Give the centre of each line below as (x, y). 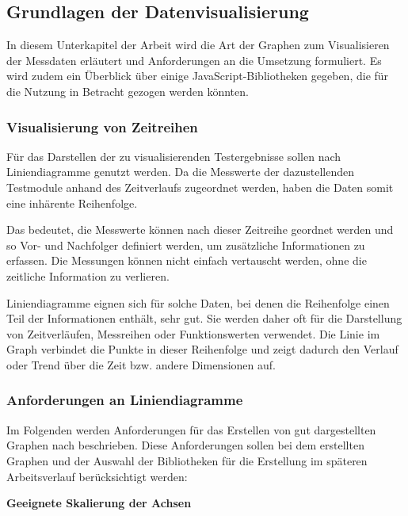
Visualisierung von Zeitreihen (102, 126)
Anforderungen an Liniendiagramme (125, 400)
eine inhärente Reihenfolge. (72, 203)
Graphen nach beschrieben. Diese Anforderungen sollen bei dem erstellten (185, 445)
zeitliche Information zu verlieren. (88, 275)
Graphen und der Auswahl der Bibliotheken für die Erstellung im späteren (187, 460)
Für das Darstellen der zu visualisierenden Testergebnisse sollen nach (174, 156)
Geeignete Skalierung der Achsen (99, 503)
